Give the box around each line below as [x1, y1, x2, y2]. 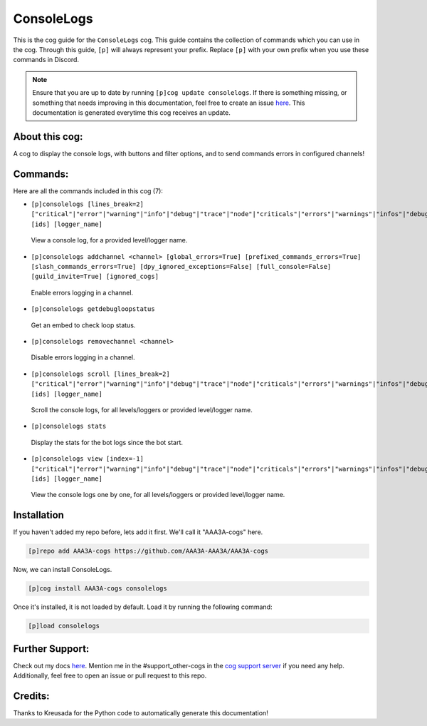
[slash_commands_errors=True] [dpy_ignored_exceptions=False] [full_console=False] [31, 262, 332, 271]
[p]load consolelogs [28, 622, 100, 630]
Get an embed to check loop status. [31, 321, 136, 329]
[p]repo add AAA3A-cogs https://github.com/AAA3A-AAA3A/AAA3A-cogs [28, 547, 269, 556]
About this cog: [13, 131, 83, 143]
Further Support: [13, 643, 90, 655]
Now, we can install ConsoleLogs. [13, 566, 112, 574]
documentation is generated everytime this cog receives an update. [32, 108, 231, 117]
